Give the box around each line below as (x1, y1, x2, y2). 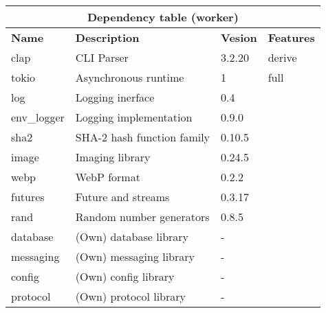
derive (268, 49, 297, 65)
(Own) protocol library (75, 288, 186, 304)
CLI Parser (75, 49, 129, 65)
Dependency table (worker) (87, 9, 239, 25)
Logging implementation (75, 109, 193, 125)
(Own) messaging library (75, 248, 195, 264)
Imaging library (75, 149, 151, 165)
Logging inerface (75, 89, 155, 105)
